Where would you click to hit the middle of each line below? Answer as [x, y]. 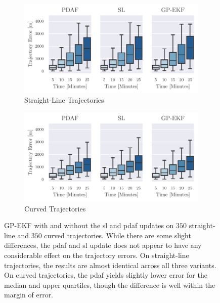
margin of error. [29, 295]
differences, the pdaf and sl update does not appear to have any [103, 245]
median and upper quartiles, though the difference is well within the [110, 285]
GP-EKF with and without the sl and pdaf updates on [89, 225]
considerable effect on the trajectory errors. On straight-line [97, 255]
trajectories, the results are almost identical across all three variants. [110, 265]
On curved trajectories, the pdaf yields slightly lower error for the [106, 275]
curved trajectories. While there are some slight [118, 235]
